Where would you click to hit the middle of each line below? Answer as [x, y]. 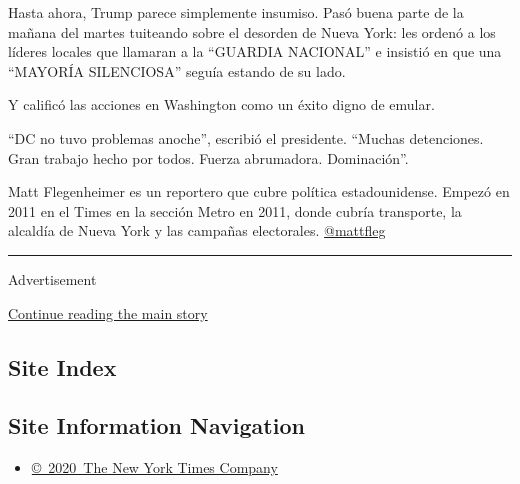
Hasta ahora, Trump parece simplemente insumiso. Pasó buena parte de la [236, 12]
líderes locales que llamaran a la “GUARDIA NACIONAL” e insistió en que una [255, 51]
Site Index [62, 366]
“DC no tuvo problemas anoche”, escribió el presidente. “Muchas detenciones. [246, 137]
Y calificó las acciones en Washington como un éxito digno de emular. [221, 104]
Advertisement [52, 278]
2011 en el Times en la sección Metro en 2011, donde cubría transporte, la [235, 210]
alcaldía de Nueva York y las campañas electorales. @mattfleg [197, 230]
